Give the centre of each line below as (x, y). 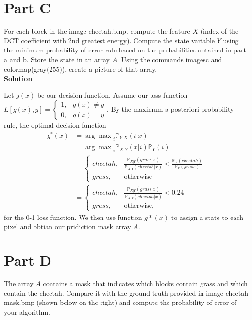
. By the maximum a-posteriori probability (170, 109)
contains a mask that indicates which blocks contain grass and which (145, 283)
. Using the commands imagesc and (170, 59)
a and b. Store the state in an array (57, 59)
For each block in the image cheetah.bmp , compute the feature (97, 31)
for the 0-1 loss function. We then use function (73, 217)
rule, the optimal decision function (55, 125)
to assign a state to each (207, 217)
